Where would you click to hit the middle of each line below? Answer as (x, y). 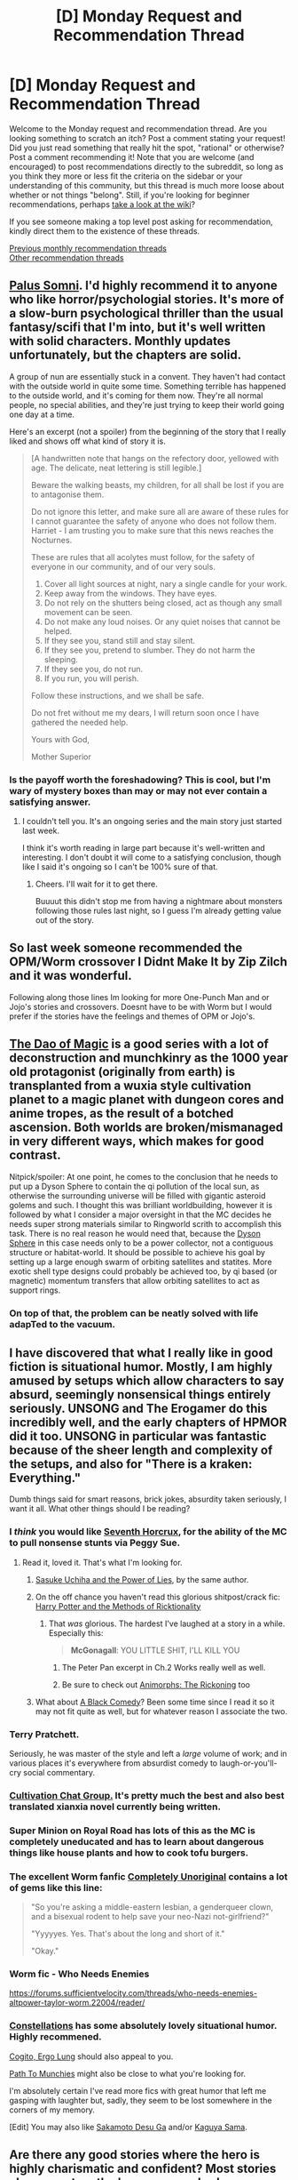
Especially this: (76, 1632)
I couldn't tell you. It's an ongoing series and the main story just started (152, 822)
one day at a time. (42, 414)
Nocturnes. (51, 540)
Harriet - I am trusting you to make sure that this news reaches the (152, 530)
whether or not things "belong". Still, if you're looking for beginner (129, 195)
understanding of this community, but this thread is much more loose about (147, 185)
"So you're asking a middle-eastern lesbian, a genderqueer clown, (152, 1907)
